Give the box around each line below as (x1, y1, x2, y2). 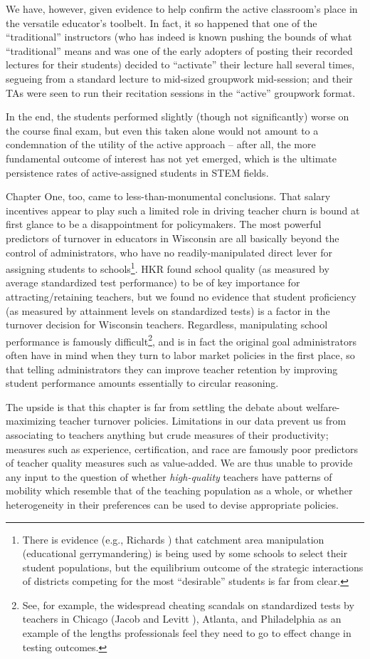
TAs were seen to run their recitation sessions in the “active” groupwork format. (6, 85, 356, 100)
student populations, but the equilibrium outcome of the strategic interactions (22, 559, 364, 574)
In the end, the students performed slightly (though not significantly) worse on (6, 109, 349, 124)
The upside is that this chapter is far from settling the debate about (6, 399, 303, 414)
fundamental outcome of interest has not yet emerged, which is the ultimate (6, 150, 337, 165)
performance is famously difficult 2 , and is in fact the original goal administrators (6, 331, 356, 348)
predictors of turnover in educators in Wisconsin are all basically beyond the (6, 230, 339, 245)
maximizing (6, 413, 56, 428)
